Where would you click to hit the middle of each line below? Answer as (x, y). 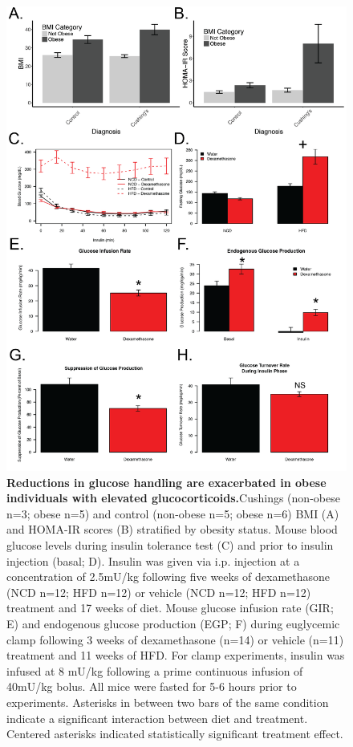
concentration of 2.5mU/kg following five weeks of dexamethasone (168, 576)
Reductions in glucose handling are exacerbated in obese (166, 482)
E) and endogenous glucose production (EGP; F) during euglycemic (173, 624)
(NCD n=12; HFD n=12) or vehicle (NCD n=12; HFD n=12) (159, 592)
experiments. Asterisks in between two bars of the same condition (168, 702)
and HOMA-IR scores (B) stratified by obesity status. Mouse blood (172, 529)
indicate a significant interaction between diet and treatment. (157, 718)
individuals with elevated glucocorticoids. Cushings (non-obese (173, 498)
